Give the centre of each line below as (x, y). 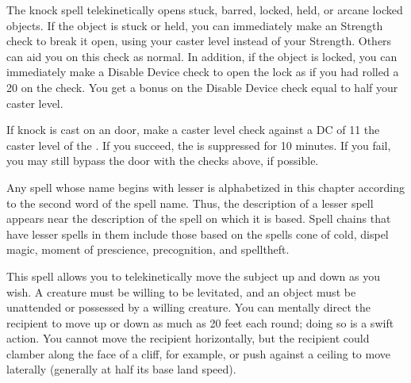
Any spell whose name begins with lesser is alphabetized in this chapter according (205, 187)
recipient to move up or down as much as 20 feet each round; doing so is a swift (200, 322)
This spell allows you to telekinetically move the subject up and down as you (193, 276)
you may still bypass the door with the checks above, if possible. (163, 161)
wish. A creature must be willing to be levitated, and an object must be (181, 291)
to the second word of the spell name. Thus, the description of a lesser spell (190, 203)
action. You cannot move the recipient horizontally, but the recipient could (188, 338)
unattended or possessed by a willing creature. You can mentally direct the (188, 307)
